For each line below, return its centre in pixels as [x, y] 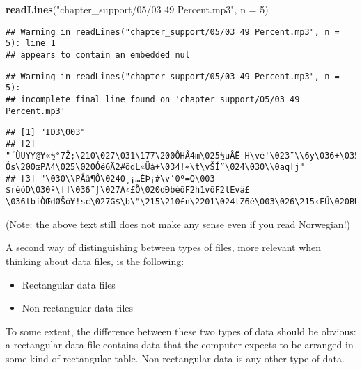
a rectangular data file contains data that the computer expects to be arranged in [180, 345]
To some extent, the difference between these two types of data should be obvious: [181, 331]
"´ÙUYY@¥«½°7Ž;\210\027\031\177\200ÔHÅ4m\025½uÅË [123, 155]
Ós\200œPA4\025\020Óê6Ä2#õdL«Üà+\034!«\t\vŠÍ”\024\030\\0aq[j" [155, 167]
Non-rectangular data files [78, 308]
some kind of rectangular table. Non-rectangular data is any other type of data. [175, 358]
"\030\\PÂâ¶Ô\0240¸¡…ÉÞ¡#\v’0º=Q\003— [130, 178]
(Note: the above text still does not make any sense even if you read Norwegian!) [178, 224]
